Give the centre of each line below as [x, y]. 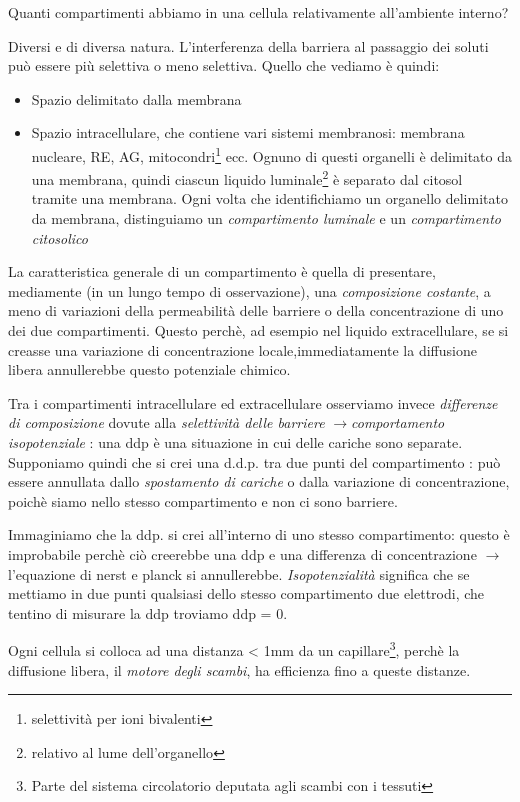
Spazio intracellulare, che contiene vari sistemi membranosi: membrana [248, 132]
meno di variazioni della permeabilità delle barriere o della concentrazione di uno [256, 310]
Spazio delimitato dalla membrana [136, 98]
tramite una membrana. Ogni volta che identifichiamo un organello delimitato [269, 198]
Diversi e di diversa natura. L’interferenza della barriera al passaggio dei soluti [248, 45]
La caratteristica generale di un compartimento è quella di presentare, [222, 271]
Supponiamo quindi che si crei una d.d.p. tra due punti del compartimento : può [254, 461]
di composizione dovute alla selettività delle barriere [166, 422]
